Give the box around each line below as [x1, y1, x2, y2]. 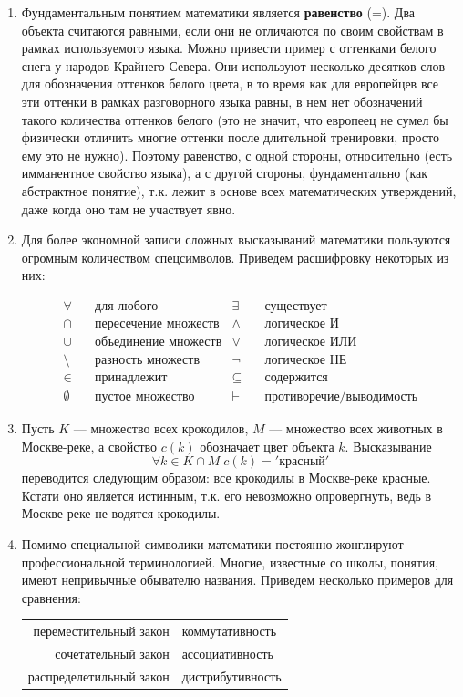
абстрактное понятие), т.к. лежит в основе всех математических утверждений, [21, 181, 457, 200]
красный [279, 455, 325, 469]
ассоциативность [181, 644, 273, 663]
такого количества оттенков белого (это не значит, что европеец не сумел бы [21, 109, 448, 129]
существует [264, 299, 327, 313]
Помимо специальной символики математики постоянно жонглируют [21, 535, 404, 554]
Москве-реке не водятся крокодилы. [21, 504, 221, 523]
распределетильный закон [27, 666, 170, 685]
